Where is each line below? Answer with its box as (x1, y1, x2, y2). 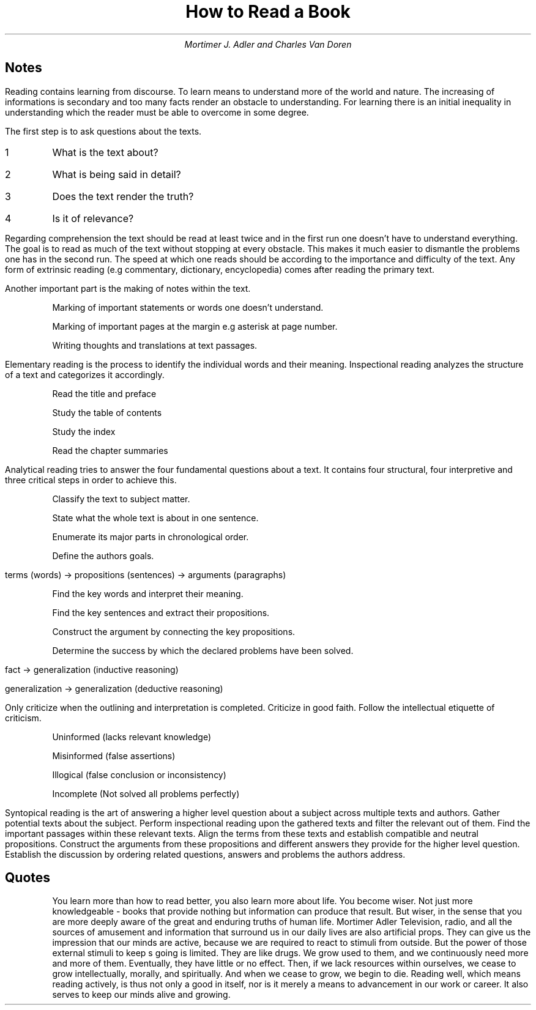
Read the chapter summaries (52, 445, 168, 456)
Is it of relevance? (52, 212, 134, 225)
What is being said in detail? (52, 168, 181, 180)
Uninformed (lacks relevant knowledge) (52, 731, 212, 742)
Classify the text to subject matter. (52, 493, 190, 504)
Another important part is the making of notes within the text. (5, 283, 251, 294)
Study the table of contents (52, 407, 162, 418)
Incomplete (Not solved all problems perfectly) (52, 788, 240, 799)
